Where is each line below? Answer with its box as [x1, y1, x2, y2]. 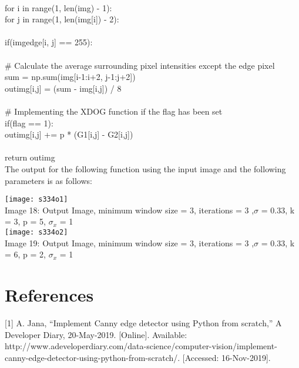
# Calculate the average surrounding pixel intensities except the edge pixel [5, 59, 275, 71]
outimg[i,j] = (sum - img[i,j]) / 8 [5, 82, 122, 94]
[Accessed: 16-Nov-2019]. [182, 351, 271, 363]
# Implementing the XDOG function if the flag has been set [5, 105, 223, 117]
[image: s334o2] [5, 228, 68, 236]
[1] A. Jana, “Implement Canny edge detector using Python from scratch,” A [5, 316, 282, 329]
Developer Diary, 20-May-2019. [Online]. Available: [5, 328, 187, 340]
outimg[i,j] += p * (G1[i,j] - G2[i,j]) [5, 128, 133, 140]
